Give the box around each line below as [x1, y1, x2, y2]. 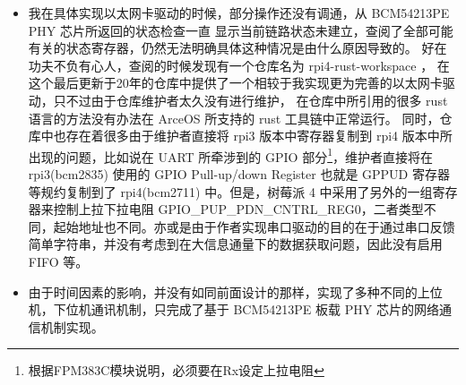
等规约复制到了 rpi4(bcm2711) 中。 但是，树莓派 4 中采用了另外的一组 [28, 182, 433, 201]
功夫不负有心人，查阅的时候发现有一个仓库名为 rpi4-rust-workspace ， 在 [28, 56, 450, 74]
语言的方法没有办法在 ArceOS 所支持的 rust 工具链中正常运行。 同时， [28, 108, 440, 127]
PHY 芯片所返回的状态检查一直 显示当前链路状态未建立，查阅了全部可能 [28, 21, 453, 39]
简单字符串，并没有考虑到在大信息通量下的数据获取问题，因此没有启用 [28, 235, 443, 253]
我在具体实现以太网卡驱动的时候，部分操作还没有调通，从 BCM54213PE [28, 4, 450, 21]
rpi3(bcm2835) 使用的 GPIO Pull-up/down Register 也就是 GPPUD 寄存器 [28, 165, 450, 183]
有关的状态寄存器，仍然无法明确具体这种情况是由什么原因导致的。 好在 [28, 38, 447, 57]
